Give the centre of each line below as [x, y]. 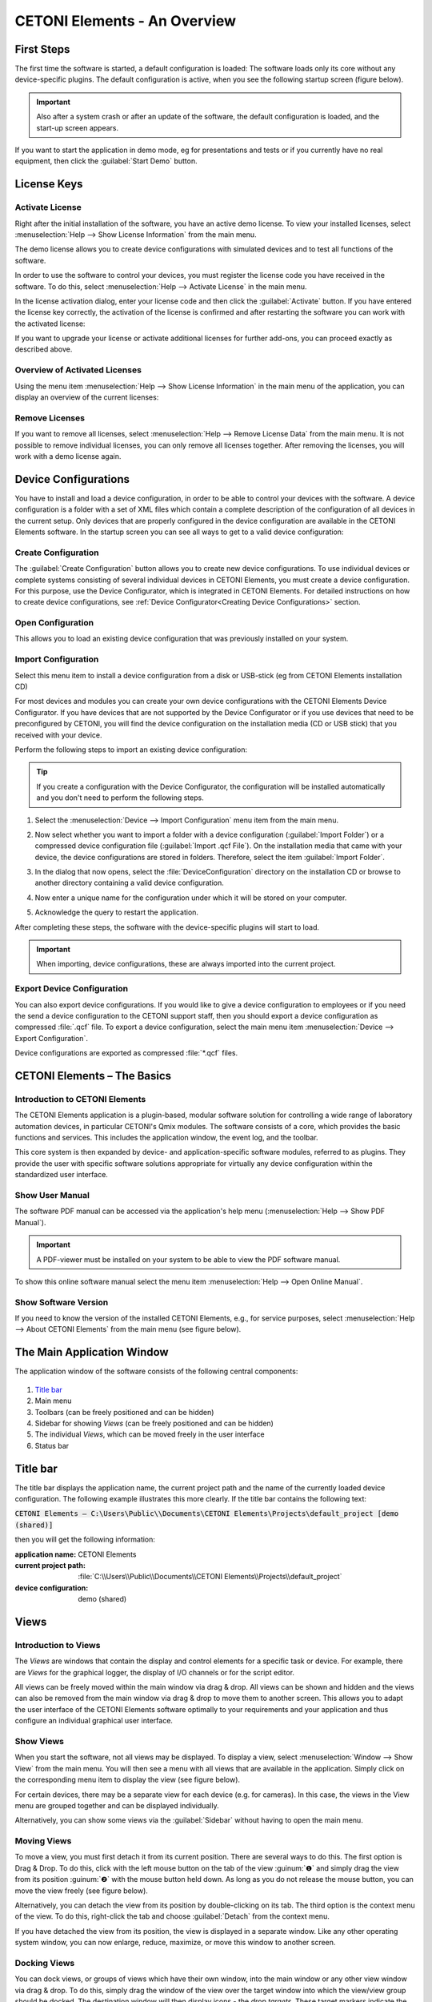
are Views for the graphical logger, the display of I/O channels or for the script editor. [155, 1672]
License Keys [49, 184]
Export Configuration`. [51, 1038]
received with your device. [59, 735]
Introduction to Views [58, 1645]
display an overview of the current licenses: [87, 397]
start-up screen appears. [78, 127]
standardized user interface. [61, 1175]
